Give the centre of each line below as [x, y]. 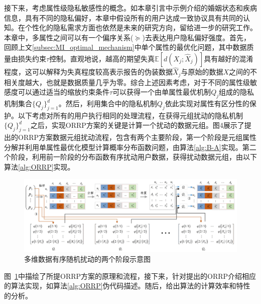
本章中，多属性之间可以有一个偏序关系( [69, 37]
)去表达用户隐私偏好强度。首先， [196, 37]
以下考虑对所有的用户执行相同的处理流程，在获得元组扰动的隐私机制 [130, 115]
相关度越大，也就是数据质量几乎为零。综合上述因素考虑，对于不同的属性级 [127, 82]
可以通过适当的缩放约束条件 [63, 92]
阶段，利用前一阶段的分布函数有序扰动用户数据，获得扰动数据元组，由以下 [134, 157]
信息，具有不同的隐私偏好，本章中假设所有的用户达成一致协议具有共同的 [123, 17]
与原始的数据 [202, 72]
